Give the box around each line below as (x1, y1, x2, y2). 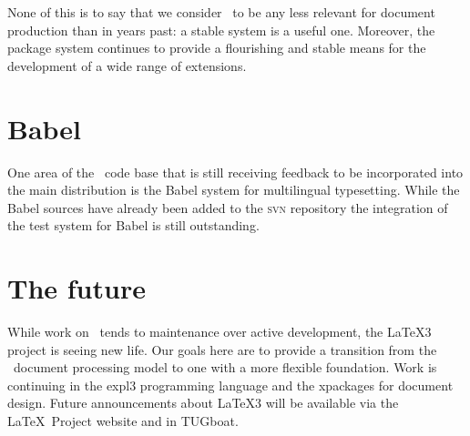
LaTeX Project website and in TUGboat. (7, 411, 239, 430)
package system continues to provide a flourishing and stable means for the (7, 38, 426, 57)
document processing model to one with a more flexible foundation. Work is (13, 358, 437, 377)
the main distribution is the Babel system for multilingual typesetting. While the (7, 180, 460, 199)
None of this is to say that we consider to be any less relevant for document (7, 3, 435, 21)
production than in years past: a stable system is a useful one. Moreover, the (7, 20, 435, 39)
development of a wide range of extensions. (7, 56, 247, 75)
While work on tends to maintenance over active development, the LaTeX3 (7, 322, 432, 340)
